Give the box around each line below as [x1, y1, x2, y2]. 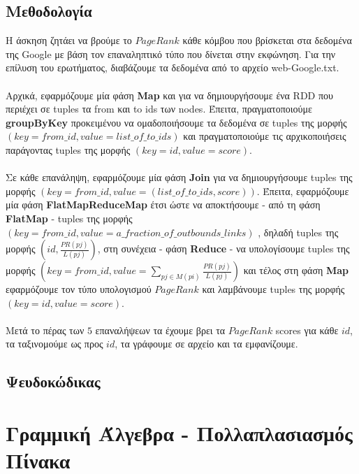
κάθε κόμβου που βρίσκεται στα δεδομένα [182, 33, 352, 48]
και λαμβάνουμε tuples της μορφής [202, 282, 345, 296]
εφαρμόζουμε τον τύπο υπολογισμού [6, 282, 152, 296]
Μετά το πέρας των [6, 322, 85, 337]
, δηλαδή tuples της [258, 224, 339, 239]
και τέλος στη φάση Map [243, 263, 349, 278]
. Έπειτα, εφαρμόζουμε [256, 183, 349, 198]
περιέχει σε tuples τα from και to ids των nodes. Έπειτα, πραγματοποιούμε [6, 101, 312, 116]
